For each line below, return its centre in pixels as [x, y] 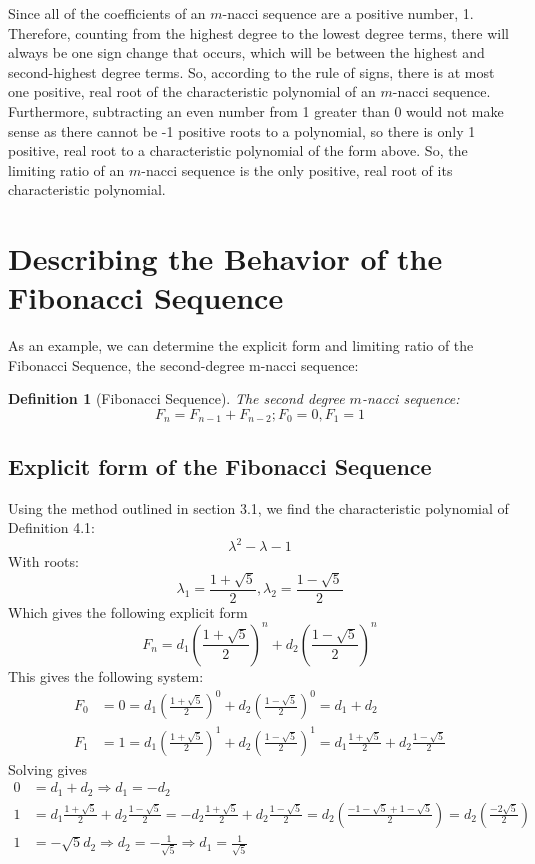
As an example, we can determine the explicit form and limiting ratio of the [241, 345]
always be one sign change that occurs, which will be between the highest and [246, 52]
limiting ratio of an [66, 169]
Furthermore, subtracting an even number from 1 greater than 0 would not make [256, 110]
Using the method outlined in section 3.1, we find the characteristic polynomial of [258, 507]
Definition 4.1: [51, 527]
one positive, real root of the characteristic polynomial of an [192, 91]
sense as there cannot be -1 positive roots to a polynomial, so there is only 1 [242, 130]
